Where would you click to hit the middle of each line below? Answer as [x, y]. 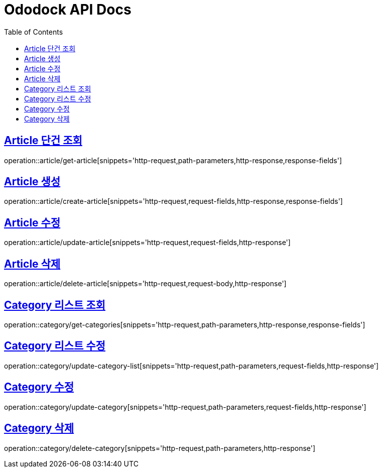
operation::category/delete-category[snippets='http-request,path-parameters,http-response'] [160, 448]
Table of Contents [34, 32]
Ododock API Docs [68, 10]
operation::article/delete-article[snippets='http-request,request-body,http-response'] [145, 284]
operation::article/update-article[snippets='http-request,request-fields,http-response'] [147, 243]
